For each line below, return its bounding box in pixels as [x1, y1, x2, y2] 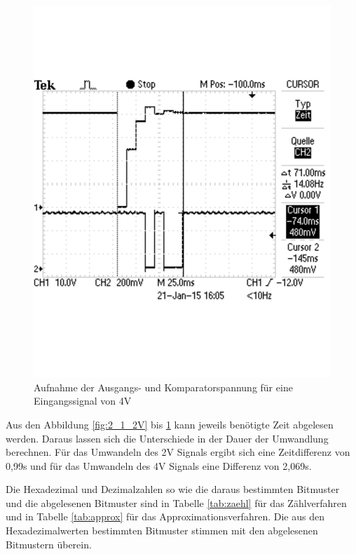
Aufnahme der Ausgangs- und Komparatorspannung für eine [34, 379, 293, 394]
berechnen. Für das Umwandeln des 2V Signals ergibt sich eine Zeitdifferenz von [6, 445, 350, 459]
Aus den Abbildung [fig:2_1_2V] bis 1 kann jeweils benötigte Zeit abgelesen [6, 417, 334, 431]
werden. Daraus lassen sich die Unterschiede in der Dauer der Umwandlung [6, 431, 329, 445]
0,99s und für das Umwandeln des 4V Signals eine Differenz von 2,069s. [6, 458, 312, 473]
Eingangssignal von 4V [34, 393, 132, 408]
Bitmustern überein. [6, 536, 92, 551]
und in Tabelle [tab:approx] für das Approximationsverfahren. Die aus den [6, 509, 324, 524]
